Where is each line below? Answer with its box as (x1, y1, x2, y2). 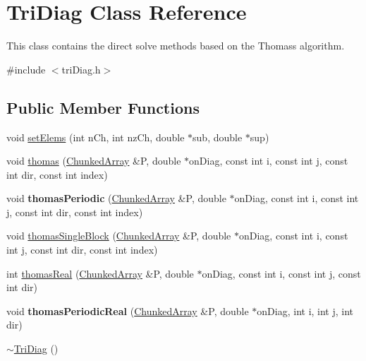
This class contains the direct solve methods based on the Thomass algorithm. (6, 38, 345, 53)
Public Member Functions (6, 96, 200, 118)
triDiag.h (61, 61, 101, 76)
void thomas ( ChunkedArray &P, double (6, 153, 181, 168)
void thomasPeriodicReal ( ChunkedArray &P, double (6, 303, 249, 318)
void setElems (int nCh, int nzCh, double (6, 129, 185, 144)
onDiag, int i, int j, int (257, 303, 354, 318)
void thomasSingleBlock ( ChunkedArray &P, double (6, 228, 231, 243)
